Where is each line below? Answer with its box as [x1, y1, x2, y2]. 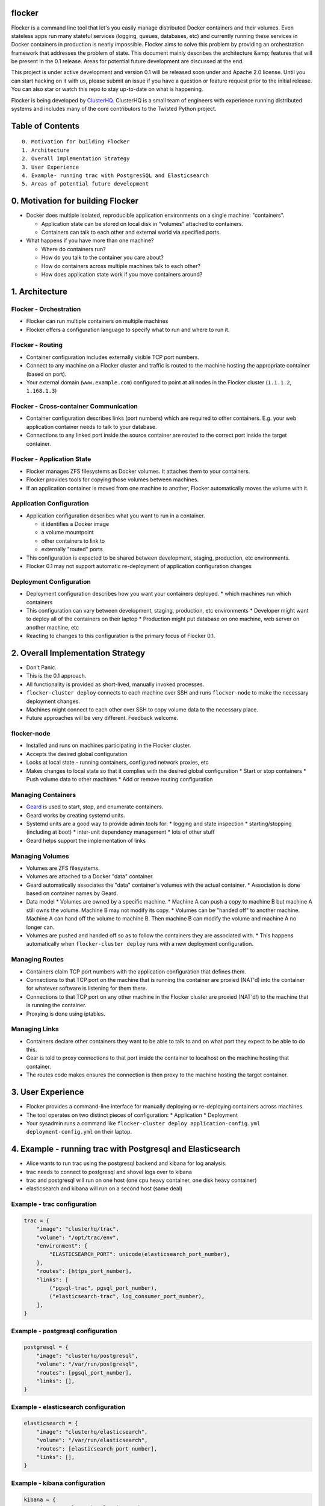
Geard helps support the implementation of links [26, 837, 146, 844]
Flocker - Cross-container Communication [11, 402, 138, 411]
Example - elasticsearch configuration [11, 1402, 126, 1411]
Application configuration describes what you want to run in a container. [26, 512, 205, 519]
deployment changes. [26, 698, 81, 705]
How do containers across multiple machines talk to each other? [41, 262, 201, 269]
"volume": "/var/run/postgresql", [36, 1361, 138, 1367]
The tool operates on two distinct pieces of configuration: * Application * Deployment [26, 1111, 238, 1119]
